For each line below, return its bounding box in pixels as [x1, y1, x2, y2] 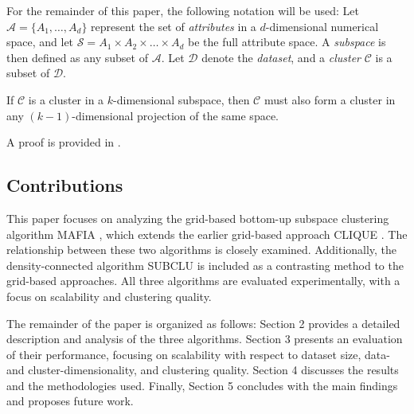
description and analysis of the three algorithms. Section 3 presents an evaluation [6, 330, 403, 347]
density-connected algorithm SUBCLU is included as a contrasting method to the [6, 256, 404, 273]
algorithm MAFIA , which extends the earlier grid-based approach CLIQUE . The [6, 225, 408, 242]
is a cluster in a [28, 91, 104, 107]
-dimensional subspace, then [113, 91, 250, 107]
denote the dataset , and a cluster [201, 49, 361, 65]
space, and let [6, 33, 74, 50]
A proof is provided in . [6, 134, 121, 150]
